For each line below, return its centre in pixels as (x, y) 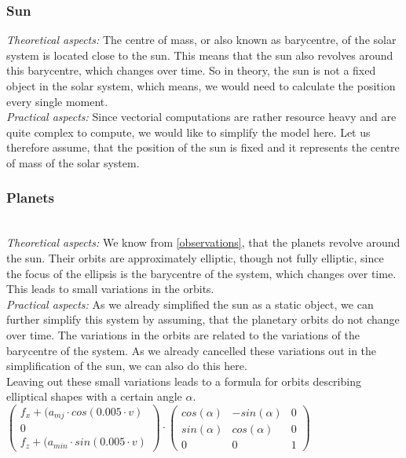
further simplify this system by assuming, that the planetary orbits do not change (203, 319)
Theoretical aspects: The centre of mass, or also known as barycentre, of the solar (201, 40)
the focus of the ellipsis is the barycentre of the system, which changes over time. (201, 273)
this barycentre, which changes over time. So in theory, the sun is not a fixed (191, 70)
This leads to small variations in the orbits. (110, 289)
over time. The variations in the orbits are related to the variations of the (183, 334)
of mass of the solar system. (73, 162)
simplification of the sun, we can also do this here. (127, 366)
